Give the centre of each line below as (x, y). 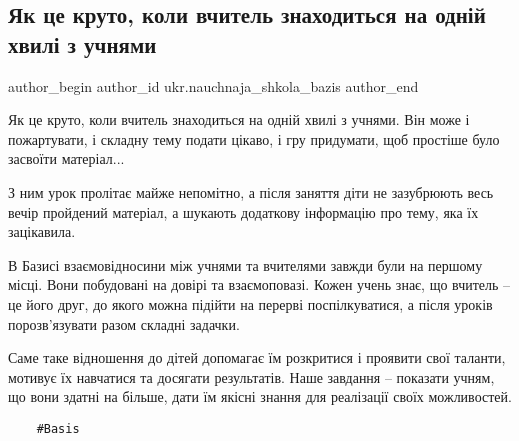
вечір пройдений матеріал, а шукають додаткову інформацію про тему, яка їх (243, 211)
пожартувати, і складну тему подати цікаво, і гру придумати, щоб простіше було (254, 138)
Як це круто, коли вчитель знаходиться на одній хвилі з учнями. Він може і (239, 119)
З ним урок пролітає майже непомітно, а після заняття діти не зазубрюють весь (251, 191)
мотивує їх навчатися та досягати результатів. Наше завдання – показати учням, (251, 376)
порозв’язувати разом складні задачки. (124, 323)
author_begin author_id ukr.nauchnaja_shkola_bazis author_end (213, 85)
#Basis (58, 428)
